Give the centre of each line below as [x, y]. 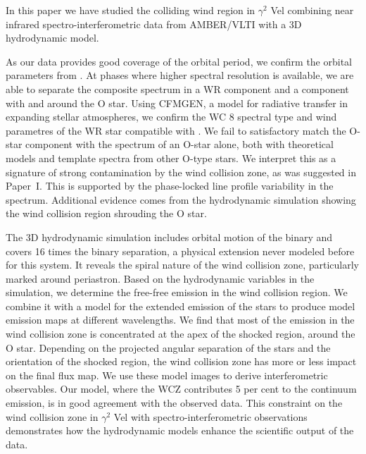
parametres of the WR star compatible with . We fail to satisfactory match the [176, 130]
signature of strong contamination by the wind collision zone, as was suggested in [181, 172]
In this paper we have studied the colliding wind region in [131, 10]
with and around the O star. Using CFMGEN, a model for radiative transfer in [177, 103]
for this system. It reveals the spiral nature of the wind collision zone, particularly [182, 265]
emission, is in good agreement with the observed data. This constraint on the [174, 403]
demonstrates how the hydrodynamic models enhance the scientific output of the [180, 430]
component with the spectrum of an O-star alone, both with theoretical [179, 144]
